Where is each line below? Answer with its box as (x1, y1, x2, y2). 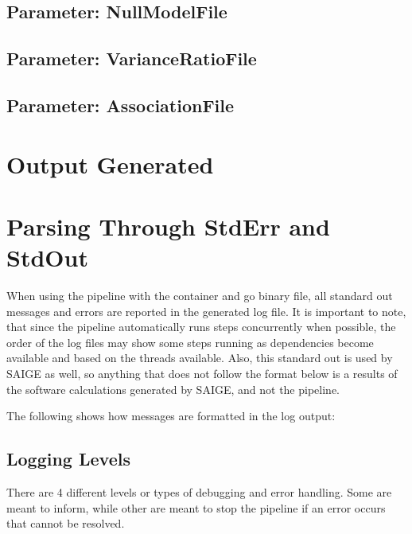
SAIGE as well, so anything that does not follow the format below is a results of (6, 365, 398, 381)
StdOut (6, 241, 88, 274)
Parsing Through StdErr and (6, 209, 330, 242)
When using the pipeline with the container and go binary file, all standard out (6, 287, 393, 304)
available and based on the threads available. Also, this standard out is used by (6, 349, 393, 366)
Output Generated (6, 147, 214, 180)
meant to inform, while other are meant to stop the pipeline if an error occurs (6, 499, 386, 516)
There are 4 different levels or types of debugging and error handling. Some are (6, 483, 392, 500)
